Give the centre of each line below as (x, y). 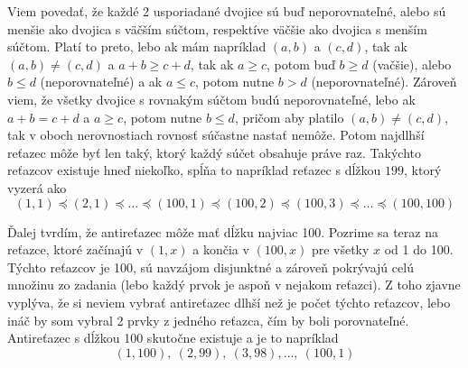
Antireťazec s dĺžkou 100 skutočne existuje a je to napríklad (173, 338)
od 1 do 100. (419, 249)
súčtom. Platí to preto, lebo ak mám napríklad (137, 46)
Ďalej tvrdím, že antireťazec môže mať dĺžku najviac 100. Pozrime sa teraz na (223, 231)
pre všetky (340, 249)
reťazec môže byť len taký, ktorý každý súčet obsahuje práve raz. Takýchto (214, 152)
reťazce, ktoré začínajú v (75, 249)
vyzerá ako (37, 187)
